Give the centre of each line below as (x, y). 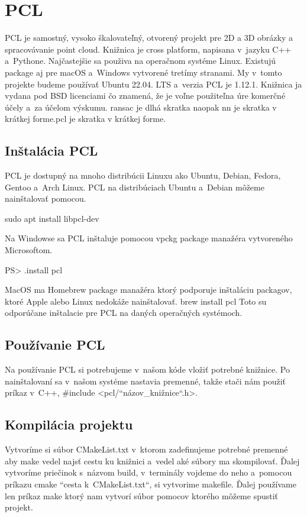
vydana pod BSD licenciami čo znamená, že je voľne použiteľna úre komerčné (145, 96)
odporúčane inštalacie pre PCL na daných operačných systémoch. (124, 313)
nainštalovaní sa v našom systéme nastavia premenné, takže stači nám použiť (145, 381)
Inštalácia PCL (51, 151)
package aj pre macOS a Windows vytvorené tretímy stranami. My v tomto (143, 72)
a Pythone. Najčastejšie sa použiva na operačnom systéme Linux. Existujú (140, 61)
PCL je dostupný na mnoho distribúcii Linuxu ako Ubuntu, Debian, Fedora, (143, 175)
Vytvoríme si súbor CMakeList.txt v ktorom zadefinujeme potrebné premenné (146, 449)
